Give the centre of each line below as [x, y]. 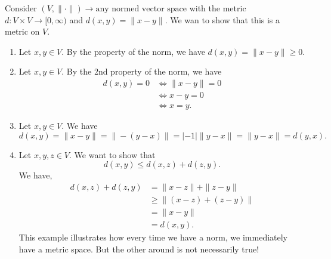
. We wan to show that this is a [222, 19]
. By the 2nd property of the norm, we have [142, 71]
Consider [21, 8]
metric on [22, 31]
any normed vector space [141, 9]
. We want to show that [112, 154]
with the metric [218, 8]
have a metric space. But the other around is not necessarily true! [139, 249]
